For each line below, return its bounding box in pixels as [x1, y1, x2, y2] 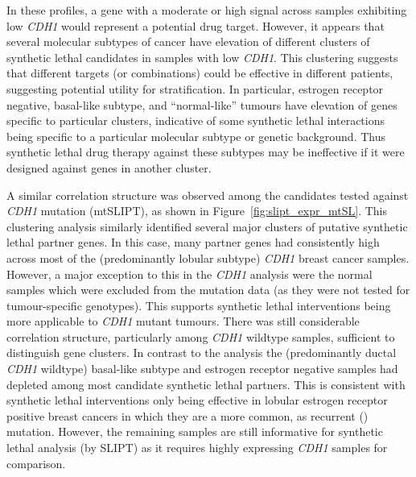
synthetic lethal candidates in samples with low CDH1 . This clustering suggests [6, 48, 398, 65]
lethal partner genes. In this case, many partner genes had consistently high [6, 234, 380, 251]
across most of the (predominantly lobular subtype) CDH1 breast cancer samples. [6, 249, 410, 266]
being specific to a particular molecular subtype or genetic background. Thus [6, 127, 386, 144]
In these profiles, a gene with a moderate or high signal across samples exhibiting [6, 2, 407, 18]
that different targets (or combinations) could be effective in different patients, [6, 64, 393, 81]
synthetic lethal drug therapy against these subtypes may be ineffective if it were [6, 143, 405, 160]
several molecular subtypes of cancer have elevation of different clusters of [6, 33, 370, 50]
